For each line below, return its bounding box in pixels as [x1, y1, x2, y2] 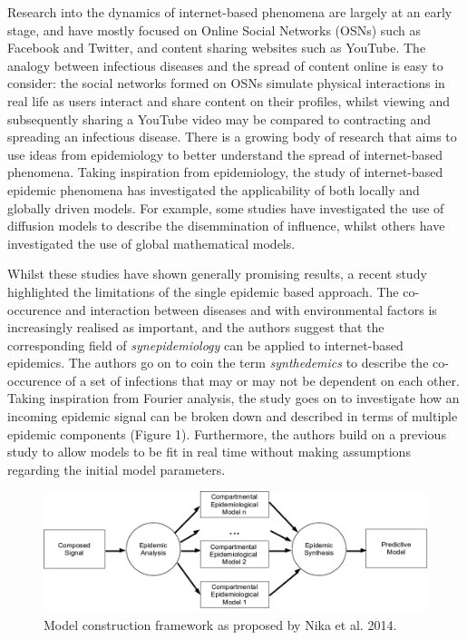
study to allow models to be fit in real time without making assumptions [7, 442, 411, 461]
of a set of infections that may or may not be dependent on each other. [65, 370, 460, 389]
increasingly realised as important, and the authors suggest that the [7, 318, 384, 337]
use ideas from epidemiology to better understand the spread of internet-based [7, 144, 443, 163]
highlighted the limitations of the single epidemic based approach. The [7, 281, 399, 300]
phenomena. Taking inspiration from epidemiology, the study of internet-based [7, 162, 443, 182]
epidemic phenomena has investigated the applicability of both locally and [7, 180, 420, 199]
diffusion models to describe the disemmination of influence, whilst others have [7, 216, 445, 235]
